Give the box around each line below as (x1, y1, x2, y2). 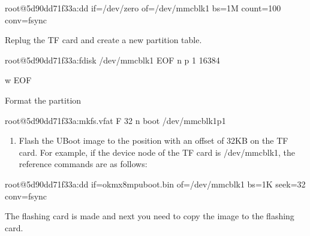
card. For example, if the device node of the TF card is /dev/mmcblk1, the (19, 146, 296, 158)
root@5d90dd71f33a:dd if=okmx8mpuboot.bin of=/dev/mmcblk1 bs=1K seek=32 (5, 177, 306, 190)
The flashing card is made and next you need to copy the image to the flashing (5, 210, 294, 222)
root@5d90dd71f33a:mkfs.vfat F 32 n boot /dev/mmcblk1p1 (5, 114, 226, 126)
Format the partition (5, 93, 82, 106)
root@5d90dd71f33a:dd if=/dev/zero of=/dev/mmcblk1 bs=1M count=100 (5, 2, 281, 14)
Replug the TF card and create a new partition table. (5, 34, 202, 46)
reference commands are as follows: (19, 158, 148, 170)
